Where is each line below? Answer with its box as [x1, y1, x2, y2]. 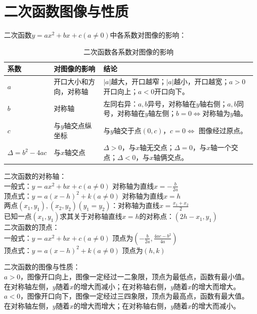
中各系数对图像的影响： [110, 30, 186, 40]
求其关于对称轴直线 [59, 211, 122, 221]
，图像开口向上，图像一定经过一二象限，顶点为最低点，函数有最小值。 [20, 271, 249, 281]
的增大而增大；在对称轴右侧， [73, 300, 171, 311]
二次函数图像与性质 [4, 1, 129, 21]
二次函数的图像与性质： [4, 262, 80, 272]
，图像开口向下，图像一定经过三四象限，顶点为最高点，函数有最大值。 [20, 291, 249, 301]
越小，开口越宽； [173, 76, 229, 87]
